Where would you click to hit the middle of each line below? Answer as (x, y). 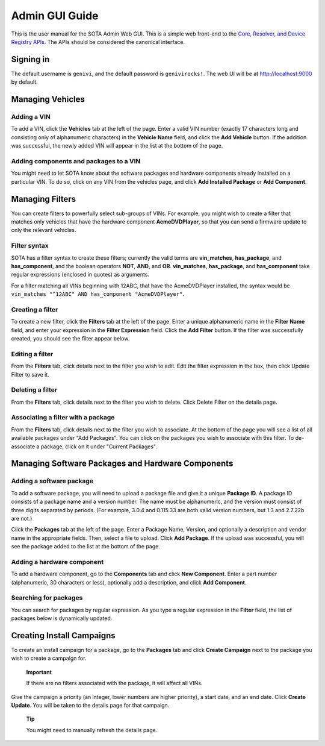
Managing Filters (44, 199)
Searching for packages (47, 598)
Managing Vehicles (48, 99)
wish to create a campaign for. (49, 658)
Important (39, 672)
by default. (25, 82)
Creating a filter (35, 309)
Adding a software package (52, 481)
